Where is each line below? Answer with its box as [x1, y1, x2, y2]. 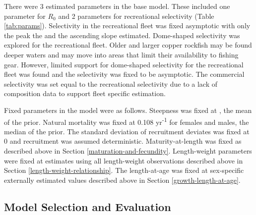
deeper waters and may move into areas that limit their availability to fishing [4, 49, 239, 59]
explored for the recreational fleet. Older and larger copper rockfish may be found [4, 40, 252, 50]
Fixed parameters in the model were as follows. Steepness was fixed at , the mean [4, 105, 252, 115]
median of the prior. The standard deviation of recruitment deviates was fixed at [4, 126, 250, 136]
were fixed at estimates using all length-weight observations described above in [4, 155, 243, 165]
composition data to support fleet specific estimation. [4, 88, 166, 99]
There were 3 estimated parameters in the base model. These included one [4, 1, 230, 11]
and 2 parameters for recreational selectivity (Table [58, 10, 214, 21]
